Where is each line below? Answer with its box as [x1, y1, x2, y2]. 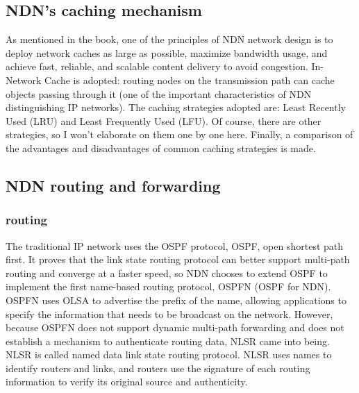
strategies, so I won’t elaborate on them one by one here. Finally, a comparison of [6, 127, 353, 142]
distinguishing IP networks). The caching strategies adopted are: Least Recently [6, 100, 346, 115]
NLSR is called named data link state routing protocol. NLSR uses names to [6, 347, 332, 362]
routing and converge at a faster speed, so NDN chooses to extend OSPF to [6, 265, 328, 280]
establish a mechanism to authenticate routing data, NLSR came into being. [6, 333, 330, 348]
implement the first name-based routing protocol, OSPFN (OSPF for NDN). [6, 279, 331, 294]
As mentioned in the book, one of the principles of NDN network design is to [6, 32, 333, 47]
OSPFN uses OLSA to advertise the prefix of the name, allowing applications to [6, 292, 347, 307]
